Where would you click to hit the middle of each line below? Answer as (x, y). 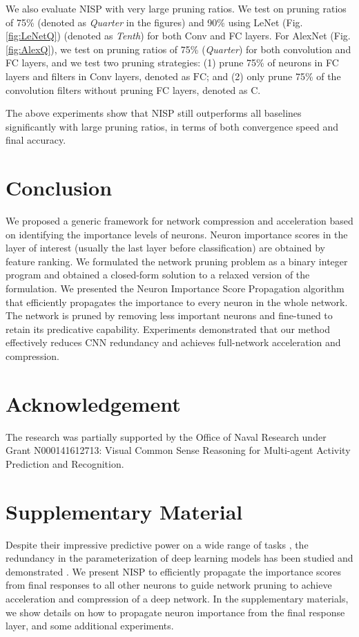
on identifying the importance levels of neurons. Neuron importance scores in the (177, 234)
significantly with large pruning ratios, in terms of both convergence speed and (172, 126)
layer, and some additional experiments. (90, 626)
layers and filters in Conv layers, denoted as (98, 76)
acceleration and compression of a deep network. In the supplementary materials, (177, 598)
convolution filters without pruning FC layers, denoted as (127, 89)
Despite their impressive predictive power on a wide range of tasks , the (157, 544)
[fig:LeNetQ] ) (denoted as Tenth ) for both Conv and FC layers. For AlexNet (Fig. (178, 36)
